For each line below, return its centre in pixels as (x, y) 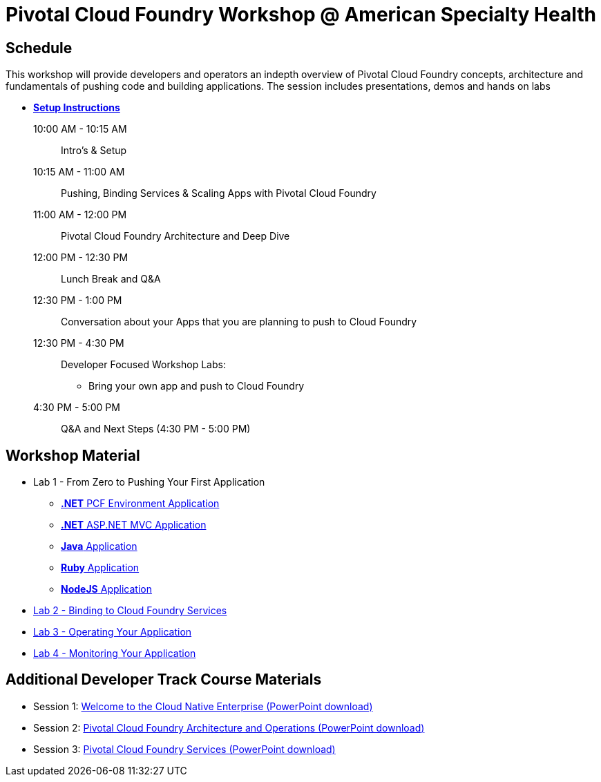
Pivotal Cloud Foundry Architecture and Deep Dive (175, 236)
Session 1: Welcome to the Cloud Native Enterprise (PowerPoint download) (203, 706)
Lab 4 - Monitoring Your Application (115, 654)
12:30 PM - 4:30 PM (79, 343)
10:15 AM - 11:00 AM (79, 172)
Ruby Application (100, 568)
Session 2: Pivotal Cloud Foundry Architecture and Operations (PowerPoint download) (229, 727)
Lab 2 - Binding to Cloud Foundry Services (130, 611)
